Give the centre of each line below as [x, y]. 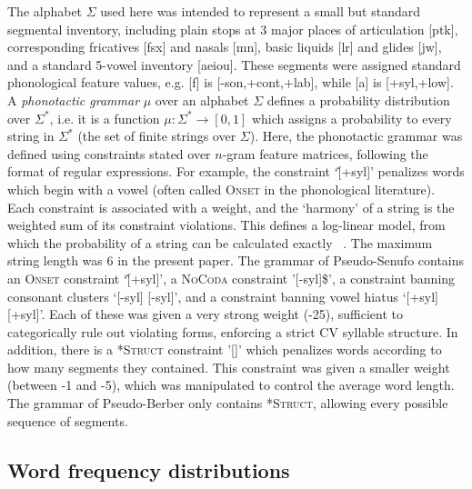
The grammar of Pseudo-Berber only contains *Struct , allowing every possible [228, 403]
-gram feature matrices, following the [325, 153]
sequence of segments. [68, 420]
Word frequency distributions [149, 469]
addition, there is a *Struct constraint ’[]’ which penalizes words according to [225, 349]
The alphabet [45, 11]
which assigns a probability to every [351, 118]
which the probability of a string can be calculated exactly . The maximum [220, 242]
